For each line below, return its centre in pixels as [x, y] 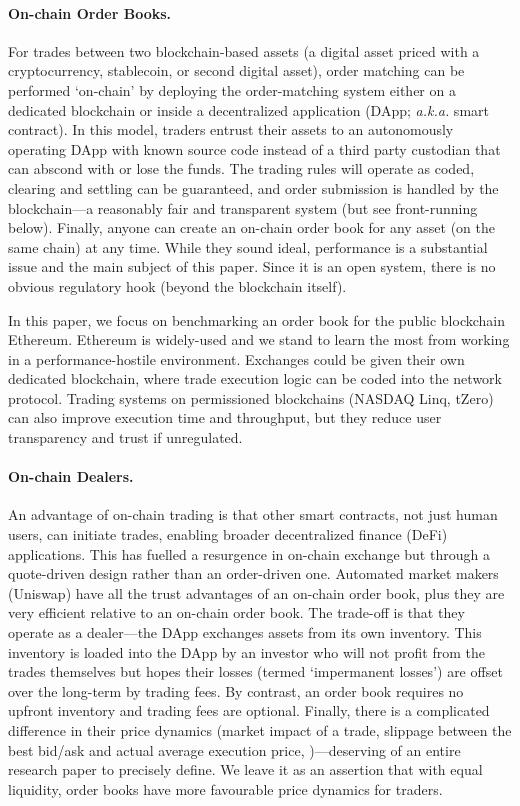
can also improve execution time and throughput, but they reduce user [225, 417]
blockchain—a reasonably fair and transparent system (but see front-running [243, 207]
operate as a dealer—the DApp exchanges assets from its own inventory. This [245, 632]
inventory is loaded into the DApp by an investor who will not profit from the [246, 651]
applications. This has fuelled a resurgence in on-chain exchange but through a [249, 553]
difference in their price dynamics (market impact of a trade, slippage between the [260, 730]
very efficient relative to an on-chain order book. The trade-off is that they [236, 612]
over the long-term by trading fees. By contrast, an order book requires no [236, 690]
